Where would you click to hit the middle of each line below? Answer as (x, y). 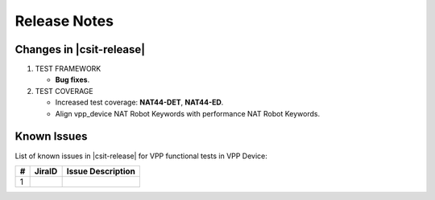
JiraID (46, 171)
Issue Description (101, 171)
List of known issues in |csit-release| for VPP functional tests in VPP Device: (141, 156)
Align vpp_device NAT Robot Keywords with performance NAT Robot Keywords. (188, 113)
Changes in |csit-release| (80, 49)
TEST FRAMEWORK (68, 69)
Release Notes (64, 21)
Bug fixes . (72, 80)
